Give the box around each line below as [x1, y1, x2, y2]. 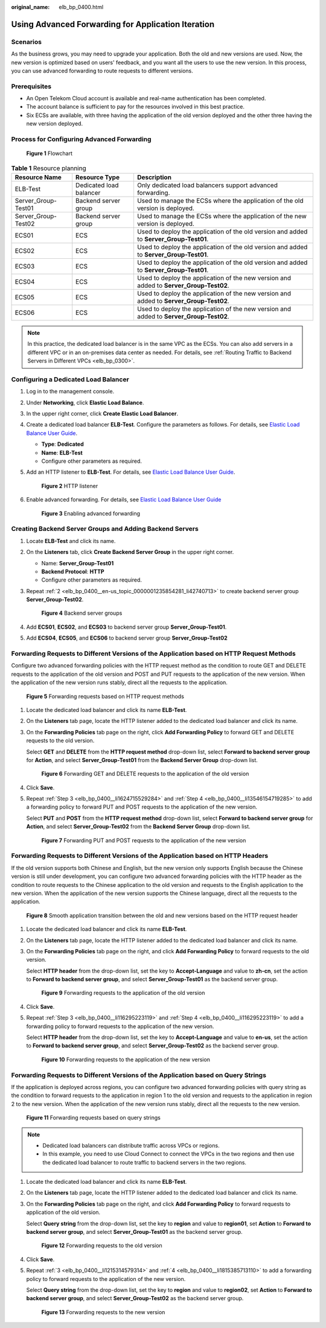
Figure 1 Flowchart [26, 150, 72, 157]
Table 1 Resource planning [11, 164, 87, 172]
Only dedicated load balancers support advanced [136, 181, 278, 189]
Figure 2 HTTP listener [41, 482, 98, 489]
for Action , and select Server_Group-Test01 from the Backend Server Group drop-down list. [26, 756, 258, 763]
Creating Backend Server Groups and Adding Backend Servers [11, 525, 199, 533]
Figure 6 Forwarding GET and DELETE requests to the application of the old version [41, 770, 249, 778]
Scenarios [11, 37, 42, 46]
